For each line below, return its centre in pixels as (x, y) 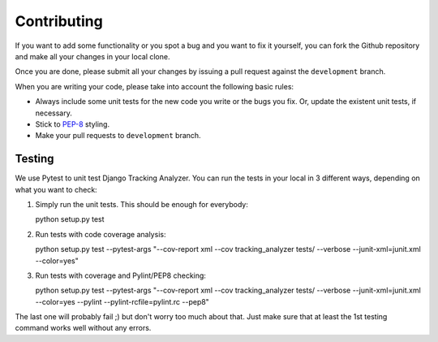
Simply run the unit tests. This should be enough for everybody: (142, 204)
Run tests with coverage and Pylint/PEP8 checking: (121, 275)
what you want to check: (56, 189)
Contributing (59, 21)
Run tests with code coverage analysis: (101, 234)
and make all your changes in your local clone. (92, 56)
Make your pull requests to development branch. (118, 136)
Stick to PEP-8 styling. (72, 124)
